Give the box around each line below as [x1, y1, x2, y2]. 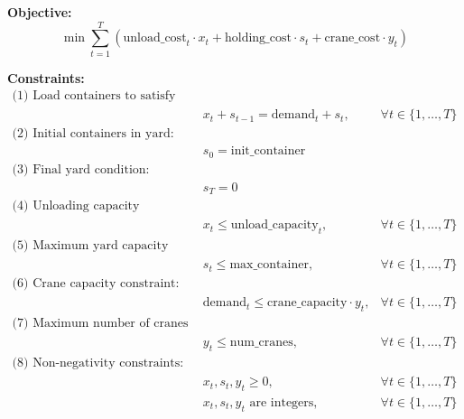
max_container [229, 258, 309, 272]
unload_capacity [230, 219, 319, 232]
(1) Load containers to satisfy [12, 89, 176, 103]
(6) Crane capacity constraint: [12, 277, 180, 291]
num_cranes [229, 336, 293, 349]
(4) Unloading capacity [12, 200, 140, 213]
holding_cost [224, 32, 292, 45]
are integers [249, 396, 314, 409]
